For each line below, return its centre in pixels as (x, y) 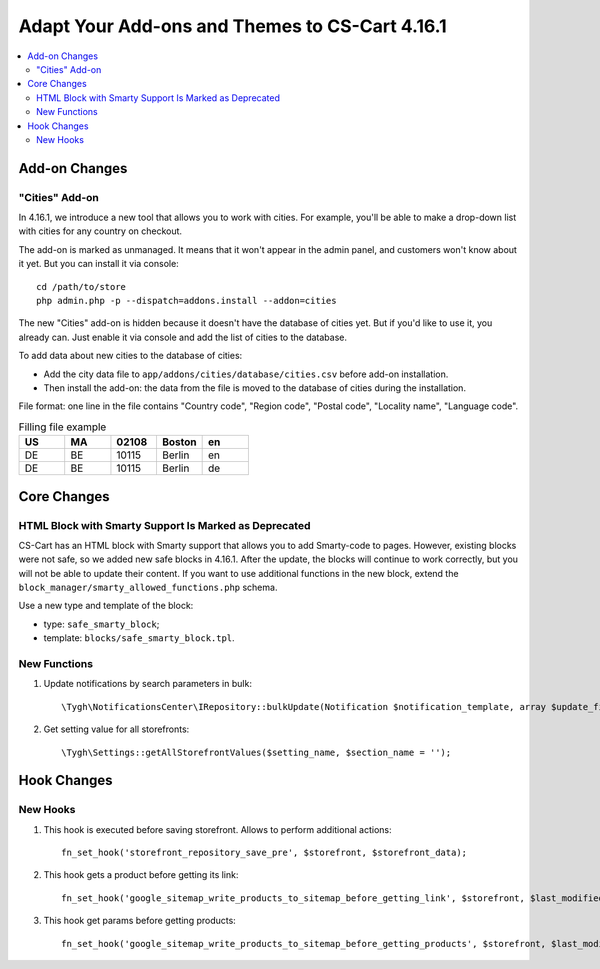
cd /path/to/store (81, 286)
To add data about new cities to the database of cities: (130, 356)
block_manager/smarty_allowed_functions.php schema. (148, 587)
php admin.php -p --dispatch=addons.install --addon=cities (186, 300)
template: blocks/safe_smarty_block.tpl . (139, 638)
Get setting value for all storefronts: (116, 729)
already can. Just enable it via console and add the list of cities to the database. (182, 337)
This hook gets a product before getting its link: (141, 875)
